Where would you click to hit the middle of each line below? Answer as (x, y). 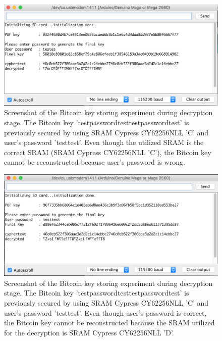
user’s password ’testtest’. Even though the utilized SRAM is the (104, 142)
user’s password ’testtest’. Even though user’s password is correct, (105, 312)
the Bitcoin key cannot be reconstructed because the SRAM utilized (109, 323)
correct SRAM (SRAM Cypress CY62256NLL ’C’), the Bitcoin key (108, 152)
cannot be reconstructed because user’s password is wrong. (95, 162)
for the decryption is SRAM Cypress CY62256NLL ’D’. (89, 332)
